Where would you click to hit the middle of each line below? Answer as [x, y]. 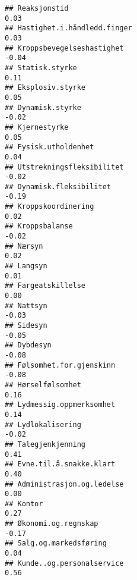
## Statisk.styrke [41, 68]
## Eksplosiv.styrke [45, 88]
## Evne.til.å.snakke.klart [60, 464]
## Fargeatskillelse [45, 286]
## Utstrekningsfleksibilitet [64, 167]
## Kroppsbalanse [39, 226]
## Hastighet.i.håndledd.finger [68, 28]
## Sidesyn [26, 325]
